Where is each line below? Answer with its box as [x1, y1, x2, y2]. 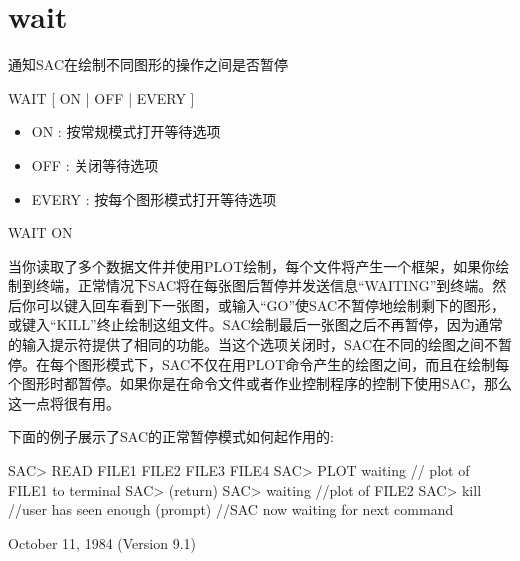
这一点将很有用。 [8, 392, 120, 413]
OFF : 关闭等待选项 [31, 154, 159, 175]
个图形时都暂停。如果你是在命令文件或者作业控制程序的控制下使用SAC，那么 [8, 373, 512, 394]
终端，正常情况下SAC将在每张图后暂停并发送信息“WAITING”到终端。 [35, 275, 493, 296]
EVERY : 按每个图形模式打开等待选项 [31, 188, 277, 209]
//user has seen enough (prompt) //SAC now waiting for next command [8, 499, 454, 520]
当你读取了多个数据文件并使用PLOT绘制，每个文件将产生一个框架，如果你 [8, 255, 496, 276]
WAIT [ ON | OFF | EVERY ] [8, 87, 195, 108]
